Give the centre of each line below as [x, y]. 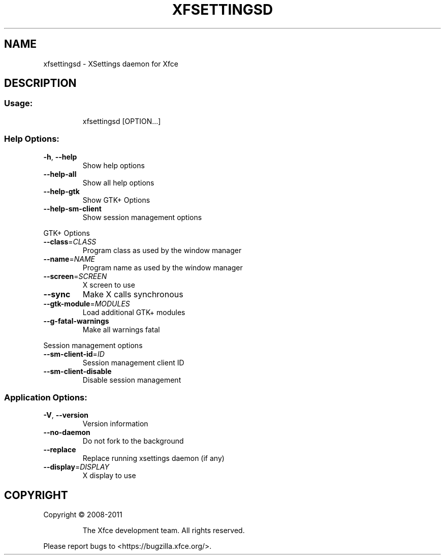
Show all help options [118, 182]
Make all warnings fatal [121, 329]
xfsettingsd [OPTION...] [122, 121]
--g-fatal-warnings [76, 321]
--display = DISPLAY [76, 467]
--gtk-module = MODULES [87, 303]
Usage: [19, 103]
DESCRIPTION [40, 83]
